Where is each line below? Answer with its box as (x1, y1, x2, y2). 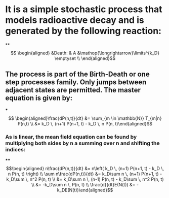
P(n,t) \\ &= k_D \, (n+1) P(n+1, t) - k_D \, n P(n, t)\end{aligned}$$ (17, 120, 153, 126)
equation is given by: (5, 94, 72, 103)
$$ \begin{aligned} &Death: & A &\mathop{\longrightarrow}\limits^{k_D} (10, 50, 160, 56)
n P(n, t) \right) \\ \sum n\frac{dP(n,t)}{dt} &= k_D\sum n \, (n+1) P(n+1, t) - (8, 171, 162, 177)
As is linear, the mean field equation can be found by (5, 133, 137, 140)
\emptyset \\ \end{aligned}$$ (54, 55, 116, 61)
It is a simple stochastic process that (5, 4, 162, 15)
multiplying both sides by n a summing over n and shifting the (5, 140, 160, 147)
